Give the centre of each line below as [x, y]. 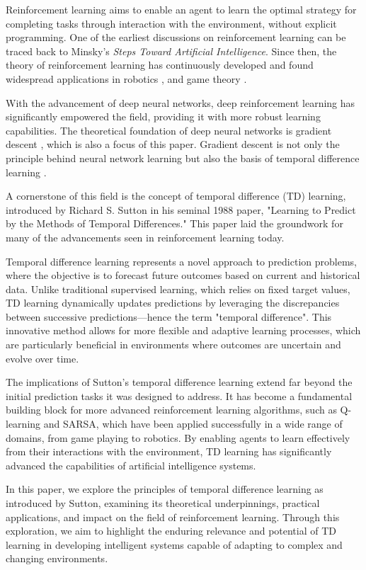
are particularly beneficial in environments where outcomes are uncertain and [173, 344]
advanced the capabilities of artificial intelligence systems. [131, 465]
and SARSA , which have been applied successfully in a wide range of [193, 424]
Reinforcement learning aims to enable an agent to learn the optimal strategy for [181, 9]
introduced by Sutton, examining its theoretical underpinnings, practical [163, 503]
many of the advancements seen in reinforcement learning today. [145, 237]
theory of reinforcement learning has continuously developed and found [160, 65]
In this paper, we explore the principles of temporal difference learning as [165, 489]
